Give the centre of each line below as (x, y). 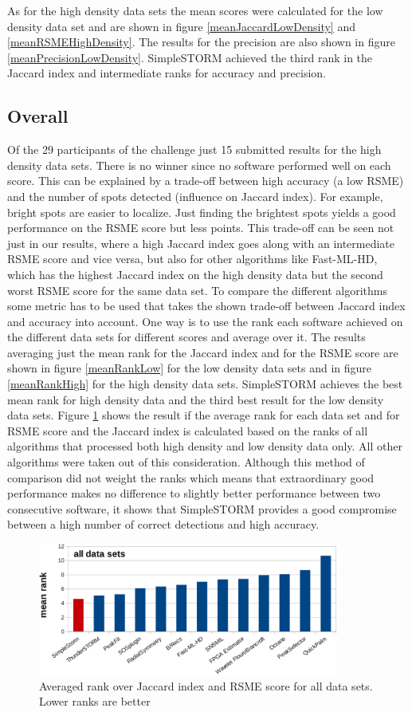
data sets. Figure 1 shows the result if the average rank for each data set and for (204, 415)
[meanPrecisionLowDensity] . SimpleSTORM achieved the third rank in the (190, 57)
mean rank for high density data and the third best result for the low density (196, 399)
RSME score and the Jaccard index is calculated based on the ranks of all (188, 430)
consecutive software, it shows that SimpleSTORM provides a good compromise (202, 508)
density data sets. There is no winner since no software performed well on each (199, 165)
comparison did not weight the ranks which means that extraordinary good (191, 477)
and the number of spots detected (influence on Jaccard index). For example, (195, 196)
